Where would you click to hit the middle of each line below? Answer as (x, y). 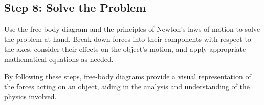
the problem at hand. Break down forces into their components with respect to (128, 39)
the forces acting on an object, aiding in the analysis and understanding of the (127, 86)
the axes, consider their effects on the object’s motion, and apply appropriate (125, 49)
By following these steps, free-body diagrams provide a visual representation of (128, 76)
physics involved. (30, 96)
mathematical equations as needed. (59, 59)
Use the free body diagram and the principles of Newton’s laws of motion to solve (132, 29)
